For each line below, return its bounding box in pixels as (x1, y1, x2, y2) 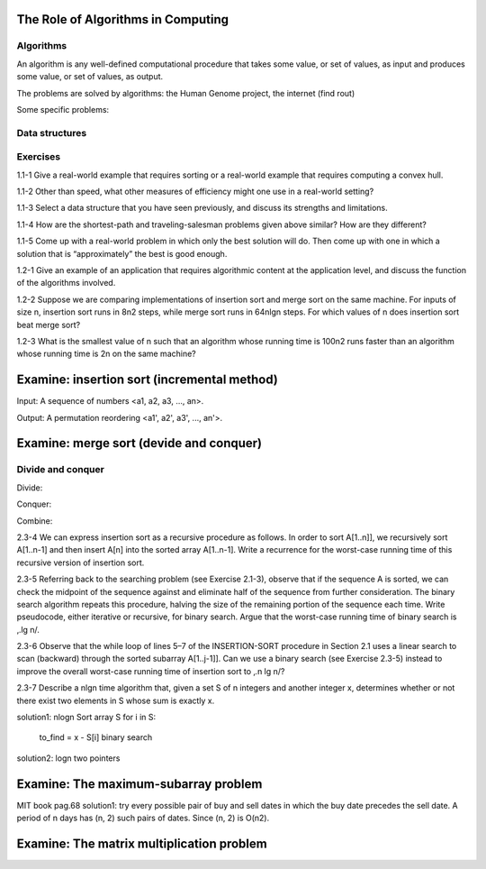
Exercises (16, 151, 61, 163)
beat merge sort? (16, 319, 81, 330)
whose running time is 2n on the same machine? (16, 348, 197, 360)
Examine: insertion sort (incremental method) (16, 372, 278, 388)
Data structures (16, 126, 87, 139)
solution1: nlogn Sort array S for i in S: (16, 712, 157, 723)
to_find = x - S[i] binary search (39, 732, 153, 743)
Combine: (16, 515, 53, 526)
